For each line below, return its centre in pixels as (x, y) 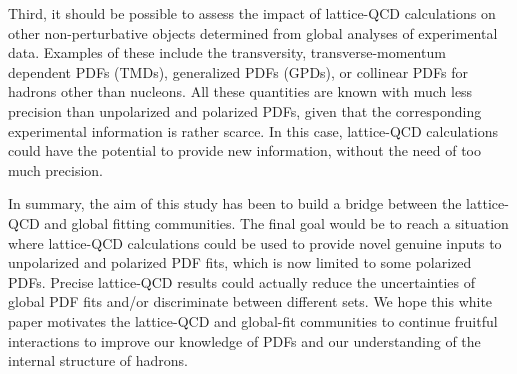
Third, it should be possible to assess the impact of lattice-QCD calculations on (252, 13)
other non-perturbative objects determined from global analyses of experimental (253, 32)
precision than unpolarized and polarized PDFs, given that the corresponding (245, 110)
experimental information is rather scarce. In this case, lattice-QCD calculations (253, 130)
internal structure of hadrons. (98, 360)
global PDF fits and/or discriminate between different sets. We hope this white (250, 301)
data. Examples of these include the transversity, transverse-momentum (227, 52)
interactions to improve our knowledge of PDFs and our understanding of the (244, 340)
